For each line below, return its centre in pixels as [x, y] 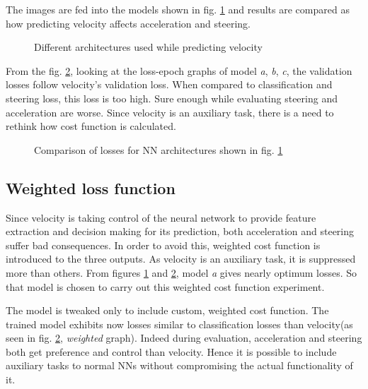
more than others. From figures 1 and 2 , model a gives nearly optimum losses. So [182, 272]
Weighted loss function [91, 187]
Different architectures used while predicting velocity [148, 47]
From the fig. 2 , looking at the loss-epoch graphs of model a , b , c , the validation [179, 70]
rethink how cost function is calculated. [91, 126]
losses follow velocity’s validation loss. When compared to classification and [169, 84]
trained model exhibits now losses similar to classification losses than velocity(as [179, 324]
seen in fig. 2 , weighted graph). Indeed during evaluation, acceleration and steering [184, 338]
